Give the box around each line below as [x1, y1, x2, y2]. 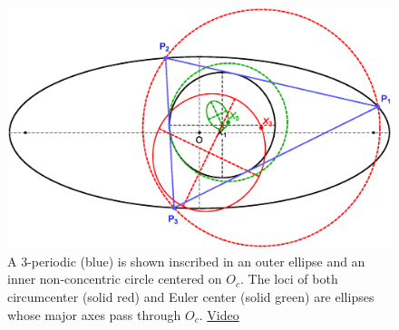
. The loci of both [239, 269, 338, 288]
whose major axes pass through [7, 305, 181, 324]
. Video [199, 305, 239, 324]
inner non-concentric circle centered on [7, 269, 222, 288]
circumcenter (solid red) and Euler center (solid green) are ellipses [7, 287, 375, 306]
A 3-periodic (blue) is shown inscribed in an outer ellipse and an [7, 251, 365, 270]
